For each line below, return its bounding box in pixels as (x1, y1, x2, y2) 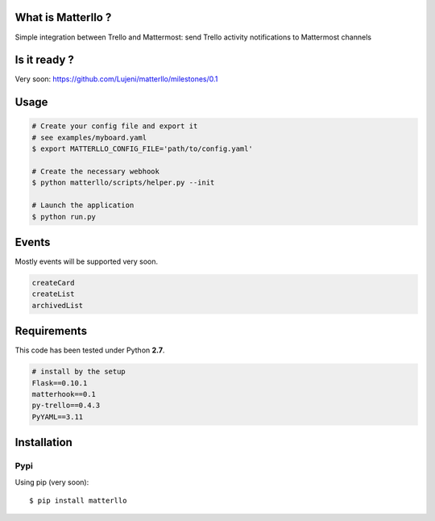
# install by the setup (31, 367, 126, 377)
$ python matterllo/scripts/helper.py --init (31, 178, 215, 187)
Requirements (14, 324, 88, 338)
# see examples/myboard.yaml (31, 133, 147, 142)
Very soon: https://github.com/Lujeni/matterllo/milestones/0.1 (14, 74, 218, 84)
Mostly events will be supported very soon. (14, 256, 159, 266)
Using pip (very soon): (14, 477, 89, 487)
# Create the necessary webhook (31, 166, 160, 176)
